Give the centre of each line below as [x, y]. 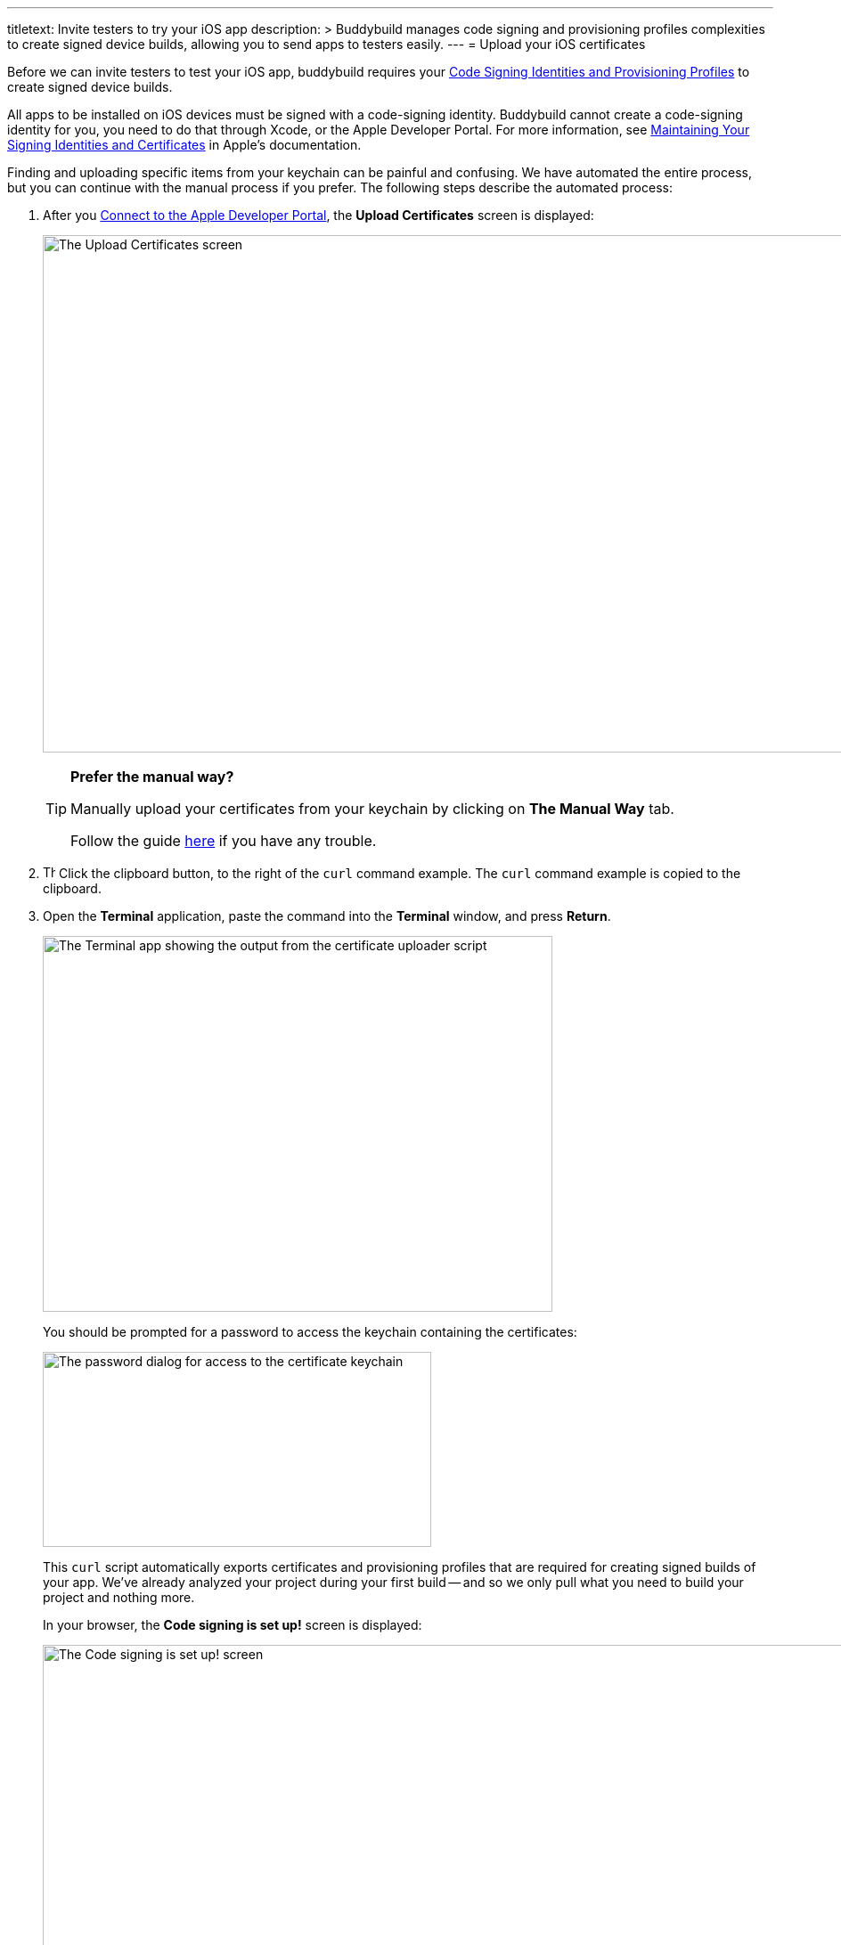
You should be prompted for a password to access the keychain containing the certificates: [310, 1332]
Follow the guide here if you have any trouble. [224, 841]
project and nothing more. [119, 1597]
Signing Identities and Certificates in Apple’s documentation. [184, 145]
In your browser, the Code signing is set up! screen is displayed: [233, 1625]
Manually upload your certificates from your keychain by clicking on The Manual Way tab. [372, 809]
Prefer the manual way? [152, 777]
